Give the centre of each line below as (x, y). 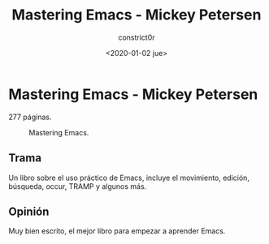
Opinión (29, 211)
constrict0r (137, 37)
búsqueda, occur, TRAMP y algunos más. (78, 186)
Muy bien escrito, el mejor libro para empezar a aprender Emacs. (117, 231)
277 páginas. (30, 117)
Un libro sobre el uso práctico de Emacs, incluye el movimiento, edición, (129, 178)
